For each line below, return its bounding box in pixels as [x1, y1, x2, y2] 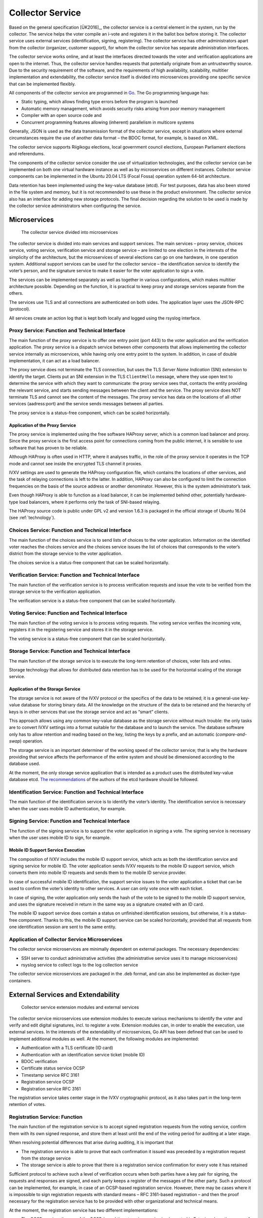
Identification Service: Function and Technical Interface [9, 788, 144, 795]
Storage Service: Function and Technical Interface [9, 648, 131, 655]
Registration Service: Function [9, 1114, 83, 1121]
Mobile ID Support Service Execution [9, 847, 85, 853]
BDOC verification [21, 1058, 57, 1064]
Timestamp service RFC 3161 [21, 1072, 80, 1078]
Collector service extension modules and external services [21, 1004, 139, 1010]
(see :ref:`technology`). [9, 514, 56, 521]
